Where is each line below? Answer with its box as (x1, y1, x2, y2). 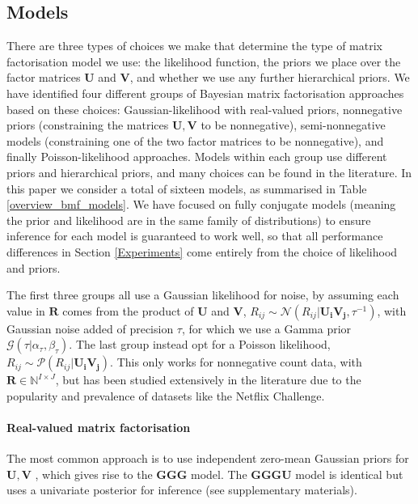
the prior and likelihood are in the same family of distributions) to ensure (6, 211, 371, 228)
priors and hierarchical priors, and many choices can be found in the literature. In (6, 163, 412, 180)
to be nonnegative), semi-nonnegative (201, 116, 386, 133)
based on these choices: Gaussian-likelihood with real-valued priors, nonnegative (6, 100, 403, 117)
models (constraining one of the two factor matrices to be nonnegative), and (6, 132, 384, 149)
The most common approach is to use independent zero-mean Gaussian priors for (6, 450, 409, 467)
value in (6, 302, 45, 319)
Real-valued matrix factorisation (6, 419, 191, 436)
